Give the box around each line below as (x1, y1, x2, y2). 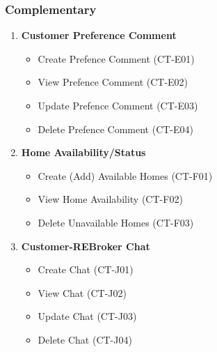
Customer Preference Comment (21, 28, 177, 43)
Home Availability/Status (21, 145, 146, 160)
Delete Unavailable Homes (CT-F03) (38, 215, 194, 229)
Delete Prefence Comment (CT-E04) (38, 121, 194, 136)
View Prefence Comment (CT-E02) (38, 75, 188, 89)
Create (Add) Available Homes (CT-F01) (38, 168, 213, 183)
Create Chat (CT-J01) (38, 262, 134, 277)
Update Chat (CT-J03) (38, 309, 137, 323)
